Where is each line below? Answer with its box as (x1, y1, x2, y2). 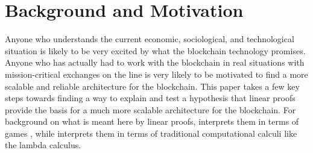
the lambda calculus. (5, 139, 81, 151)
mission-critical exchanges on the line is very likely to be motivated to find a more (5, 67, 308, 80)
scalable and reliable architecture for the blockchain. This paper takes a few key (5, 80, 300, 92)
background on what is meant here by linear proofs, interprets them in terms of (5, 115, 299, 128)
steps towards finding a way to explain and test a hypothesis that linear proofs (5, 92, 296, 104)
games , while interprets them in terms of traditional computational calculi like (5, 126, 297, 139)
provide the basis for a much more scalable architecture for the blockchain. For (5, 103, 296, 116)
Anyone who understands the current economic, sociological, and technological (5, 33, 294, 45)
